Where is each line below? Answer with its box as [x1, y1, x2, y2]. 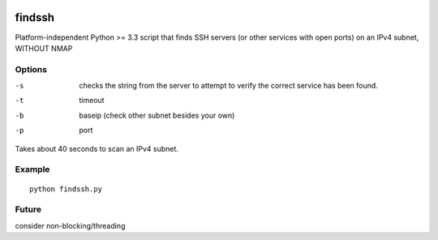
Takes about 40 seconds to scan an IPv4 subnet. [15, 144, 178, 153]
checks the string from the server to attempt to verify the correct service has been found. [79, 81, 379, 91]
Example [15, 164, 50, 175]
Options [15, 63, 48, 75]
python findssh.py [29, 184, 103, 194]
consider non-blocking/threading [15, 221, 126, 230]
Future [15, 204, 42, 215]
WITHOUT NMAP [15, 43, 73, 53]
